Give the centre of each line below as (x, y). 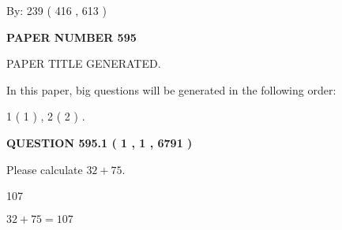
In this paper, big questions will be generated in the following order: (171, 89)
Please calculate (45, 169)
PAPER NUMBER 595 (71, 37)
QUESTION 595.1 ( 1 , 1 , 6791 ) (100, 142)
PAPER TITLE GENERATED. (84, 63)
